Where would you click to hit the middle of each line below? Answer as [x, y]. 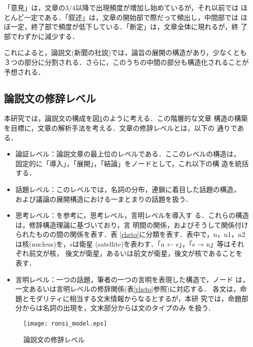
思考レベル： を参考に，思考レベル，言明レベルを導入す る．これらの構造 [132, 215]
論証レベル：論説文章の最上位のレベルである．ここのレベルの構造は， [128, 154]
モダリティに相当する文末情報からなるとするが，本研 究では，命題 [135, 298]
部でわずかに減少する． [41, 36]
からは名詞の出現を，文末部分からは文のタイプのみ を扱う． [118, 308]
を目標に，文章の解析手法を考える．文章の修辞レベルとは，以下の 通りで [121, 127]
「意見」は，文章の [35, 7]
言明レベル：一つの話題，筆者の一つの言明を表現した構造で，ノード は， [132, 279]
